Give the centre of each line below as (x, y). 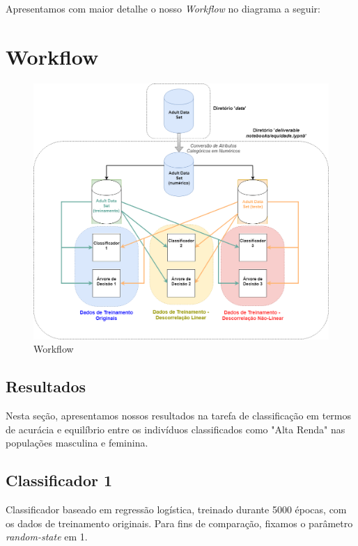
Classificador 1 (59, 480)
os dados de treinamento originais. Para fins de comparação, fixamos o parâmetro (179, 523)
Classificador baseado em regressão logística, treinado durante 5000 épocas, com (176, 509)
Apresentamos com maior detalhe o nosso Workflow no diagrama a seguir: (163, 8)
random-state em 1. (47, 537)
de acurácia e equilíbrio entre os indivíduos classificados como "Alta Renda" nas (176, 429)
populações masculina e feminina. (77, 443)
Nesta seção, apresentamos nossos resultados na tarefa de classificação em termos (179, 416)
